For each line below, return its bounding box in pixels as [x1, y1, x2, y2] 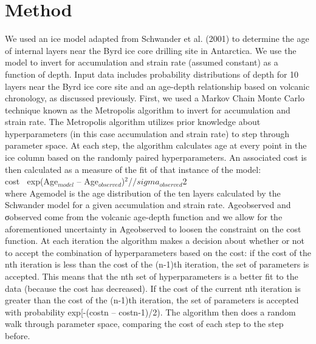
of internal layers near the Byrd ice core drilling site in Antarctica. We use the [5, 44, 297, 56]
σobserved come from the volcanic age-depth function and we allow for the [5, 211, 283, 223]
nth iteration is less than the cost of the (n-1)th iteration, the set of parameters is [5, 258, 309, 271]
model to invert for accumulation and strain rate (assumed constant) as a [5, 56, 278, 69]
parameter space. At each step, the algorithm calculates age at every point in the [5, 139, 307, 152]
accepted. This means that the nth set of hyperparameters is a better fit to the [5, 270, 298, 282]
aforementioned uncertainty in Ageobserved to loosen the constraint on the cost [5, 222, 301, 235]
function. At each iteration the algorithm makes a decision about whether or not [5, 234, 305, 247]
